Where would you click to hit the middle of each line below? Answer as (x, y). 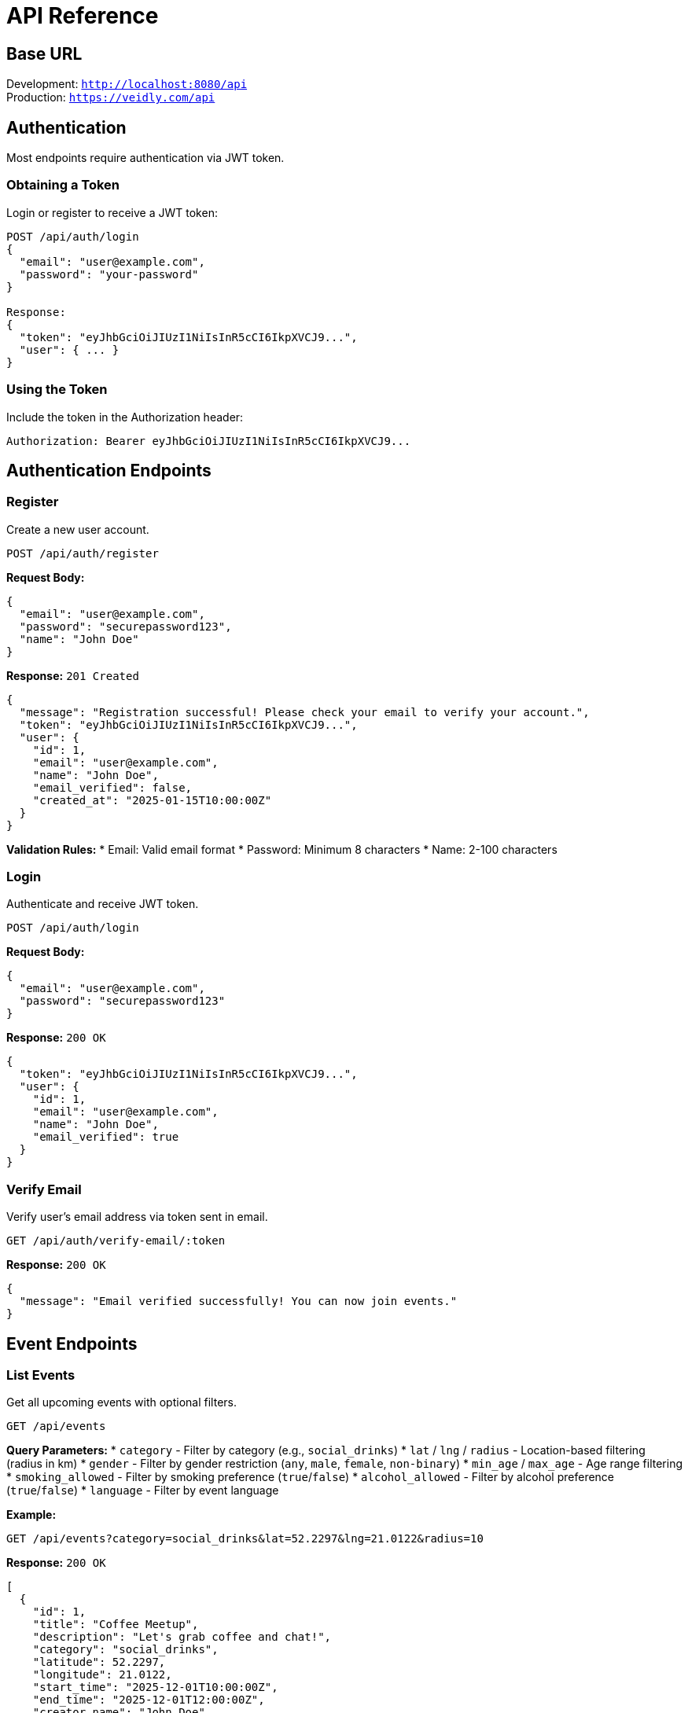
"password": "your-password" (109, 274)
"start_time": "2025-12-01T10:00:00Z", (155, 1687)
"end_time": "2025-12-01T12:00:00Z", (149, 1700)
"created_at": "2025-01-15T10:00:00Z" (152, 800)
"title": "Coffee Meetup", (116, 1625)
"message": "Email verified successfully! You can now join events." (238, 1301)
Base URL (44, 53)
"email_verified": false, (112, 787)
